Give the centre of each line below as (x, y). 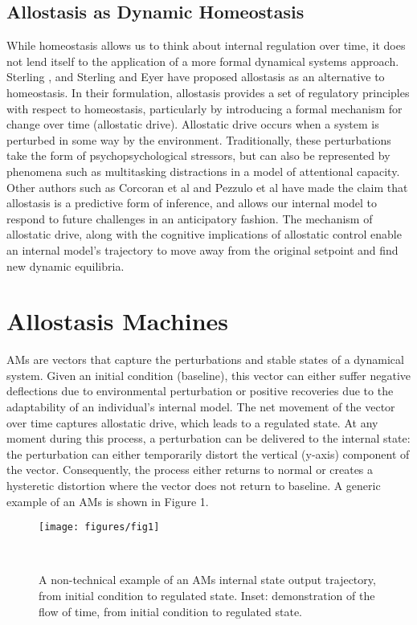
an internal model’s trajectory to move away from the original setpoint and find (202, 249)
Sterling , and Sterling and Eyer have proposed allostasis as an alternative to (196, 77)
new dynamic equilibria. (65, 266)
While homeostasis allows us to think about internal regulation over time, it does (206, 45)
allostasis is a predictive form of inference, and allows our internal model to (192, 203)
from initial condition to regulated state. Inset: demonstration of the (207, 596)
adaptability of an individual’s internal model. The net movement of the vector (201, 407)
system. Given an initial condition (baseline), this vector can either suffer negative (209, 375)
